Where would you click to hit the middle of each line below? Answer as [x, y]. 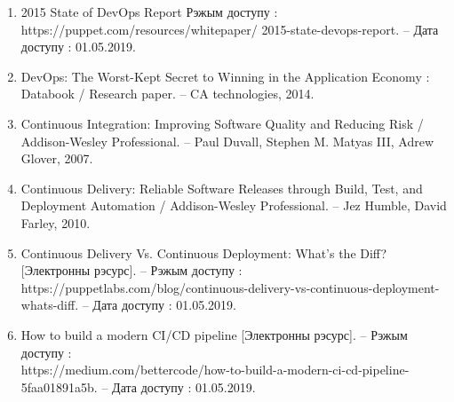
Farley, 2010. [56, 222]
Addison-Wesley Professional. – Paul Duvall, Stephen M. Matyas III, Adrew [227, 141]
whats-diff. [50, 305]
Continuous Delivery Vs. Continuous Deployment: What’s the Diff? [204, 252]
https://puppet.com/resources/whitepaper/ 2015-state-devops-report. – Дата [230, 29]
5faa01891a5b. [59, 386]
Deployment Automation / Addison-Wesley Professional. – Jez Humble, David [234, 205]
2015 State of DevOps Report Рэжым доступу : [149, 12]
